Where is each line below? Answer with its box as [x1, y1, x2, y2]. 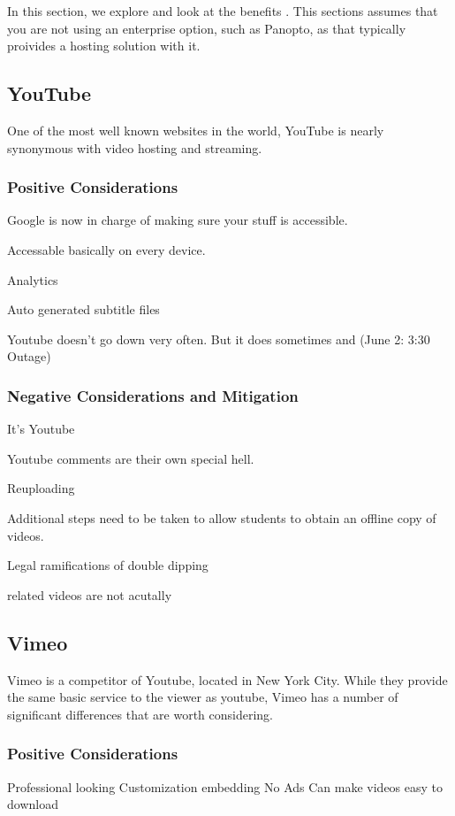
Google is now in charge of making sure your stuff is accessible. [7, 211, 348, 229]
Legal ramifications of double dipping [7, 556, 209, 574]
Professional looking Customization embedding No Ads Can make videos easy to [7, 777, 444, 796]
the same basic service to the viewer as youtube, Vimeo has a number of [7, 688, 398, 706]
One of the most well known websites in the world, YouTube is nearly [7, 120, 384, 139]
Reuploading [7, 479, 75, 497]
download [7, 795, 58, 813]
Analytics [7, 270, 58, 289]
